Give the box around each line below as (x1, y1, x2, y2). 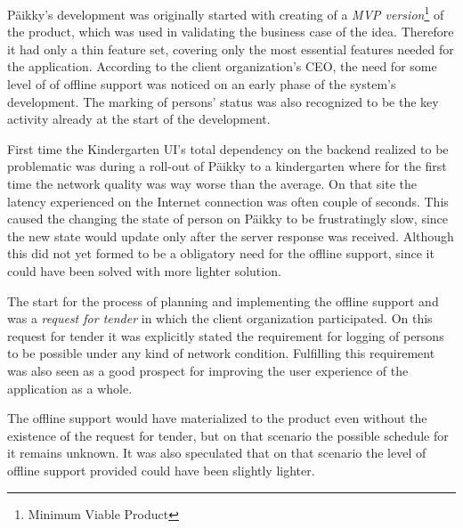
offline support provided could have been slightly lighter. (7, 460, 315, 479)
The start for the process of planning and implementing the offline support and (7, 291, 439, 310)
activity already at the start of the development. (7, 110, 271, 128)
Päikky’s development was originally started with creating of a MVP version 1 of (7, 3, 444, 23)
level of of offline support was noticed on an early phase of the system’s (7, 75, 396, 93)
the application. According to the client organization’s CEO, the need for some (7, 57, 437, 76)
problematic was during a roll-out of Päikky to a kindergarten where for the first (7, 157, 447, 175)
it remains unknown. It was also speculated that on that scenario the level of (7, 443, 426, 462)
